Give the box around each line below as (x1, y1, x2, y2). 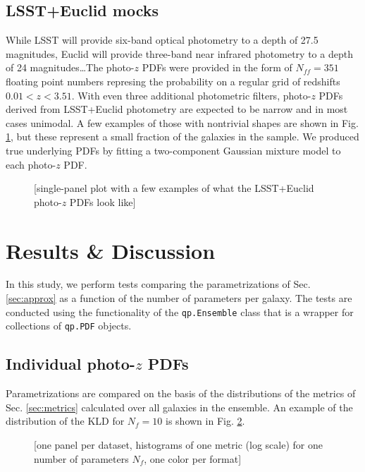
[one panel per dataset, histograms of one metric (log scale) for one (34, 437, 323, 452)
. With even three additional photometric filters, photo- (71, 87, 311, 102)
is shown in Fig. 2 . (166, 413, 245, 428)
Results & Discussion (6, 236, 216, 265)
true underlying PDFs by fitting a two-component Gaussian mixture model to (6, 143, 341, 157)
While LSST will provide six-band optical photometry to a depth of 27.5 (6, 32, 318, 47)
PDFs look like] (69, 194, 136, 209)
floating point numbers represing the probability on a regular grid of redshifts (6, 73, 340, 88)
